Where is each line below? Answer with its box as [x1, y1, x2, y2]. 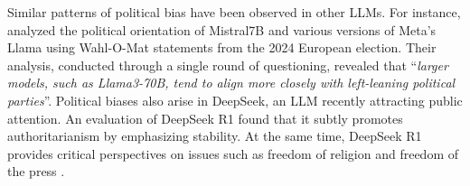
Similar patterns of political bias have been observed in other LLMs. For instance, [7, 3, 461, 21]
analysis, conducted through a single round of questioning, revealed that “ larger [7, 55, 448, 74]
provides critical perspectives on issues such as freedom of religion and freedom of [7, 144, 458, 163]
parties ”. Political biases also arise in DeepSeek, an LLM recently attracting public [7, 90, 463, 109]
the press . [7, 162, 65, 181]
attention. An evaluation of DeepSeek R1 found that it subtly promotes [7, 108, 403, 127]
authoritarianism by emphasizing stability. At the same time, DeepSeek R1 [7, 126, 422, 145]
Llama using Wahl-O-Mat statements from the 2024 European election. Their [7, 38, 437, 57]
